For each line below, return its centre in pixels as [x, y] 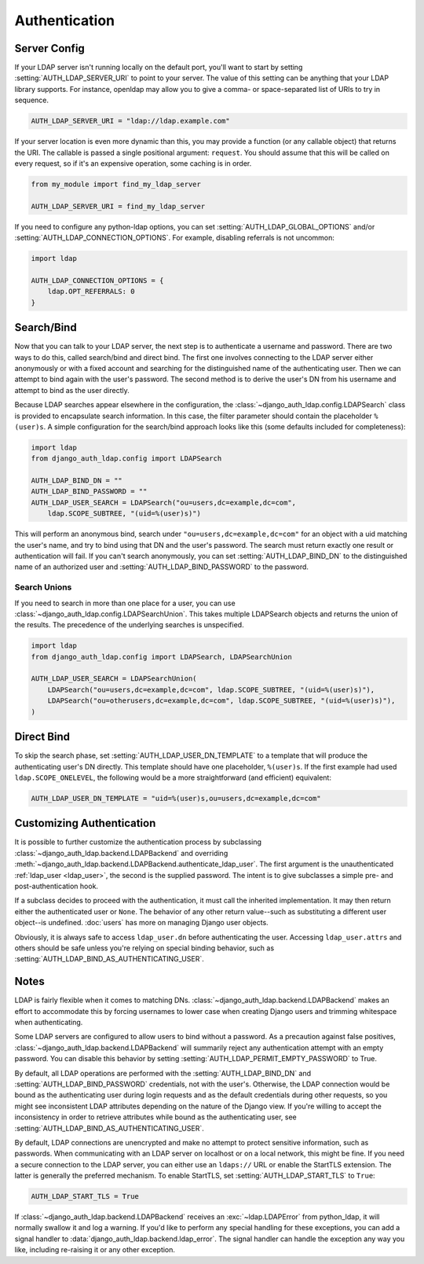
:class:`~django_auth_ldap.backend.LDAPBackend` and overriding [121, 853]
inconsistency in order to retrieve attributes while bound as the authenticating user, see [156, 1117]
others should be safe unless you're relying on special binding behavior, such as [144, 948]
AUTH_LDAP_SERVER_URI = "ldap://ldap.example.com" [131, 121]
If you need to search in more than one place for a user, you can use [125, 603]
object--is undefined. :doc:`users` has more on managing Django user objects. [141, 923]
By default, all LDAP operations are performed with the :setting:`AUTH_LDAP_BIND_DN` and [163, 1073]
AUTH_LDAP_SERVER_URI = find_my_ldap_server [118, 206]
